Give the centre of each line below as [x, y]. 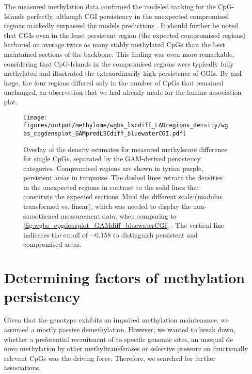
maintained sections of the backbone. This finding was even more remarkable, [119, 54]
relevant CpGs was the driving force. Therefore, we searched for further [110, 358]
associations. [23, 367]
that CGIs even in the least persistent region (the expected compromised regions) [125, 35]
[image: [36, 117]
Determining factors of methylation [125, 278]
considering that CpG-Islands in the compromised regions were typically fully [119, 63]
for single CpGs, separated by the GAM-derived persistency [112, 159]
